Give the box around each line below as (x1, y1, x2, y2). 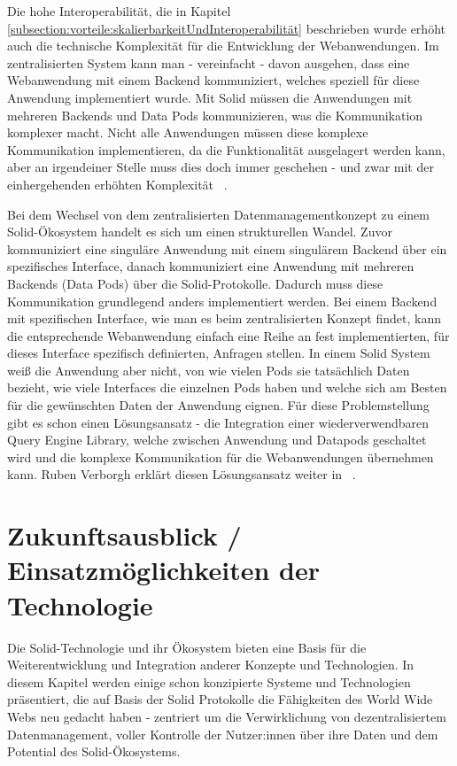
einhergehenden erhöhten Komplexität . (7, 174, 228, 193)
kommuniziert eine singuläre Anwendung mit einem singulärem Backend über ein (7, 239, 447, 258)
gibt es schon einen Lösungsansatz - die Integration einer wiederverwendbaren (7, 413, 429, 431)
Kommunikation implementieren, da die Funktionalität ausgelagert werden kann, (7, 140, 445, 159)
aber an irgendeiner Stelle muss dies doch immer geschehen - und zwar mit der (7, 158, 434, 176)
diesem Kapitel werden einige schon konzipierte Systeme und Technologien (7, 672, 411, 691)
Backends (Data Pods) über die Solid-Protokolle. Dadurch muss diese (7, 274, 383, 292)
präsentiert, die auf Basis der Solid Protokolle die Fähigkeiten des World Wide (7, 690, 433, 708)
